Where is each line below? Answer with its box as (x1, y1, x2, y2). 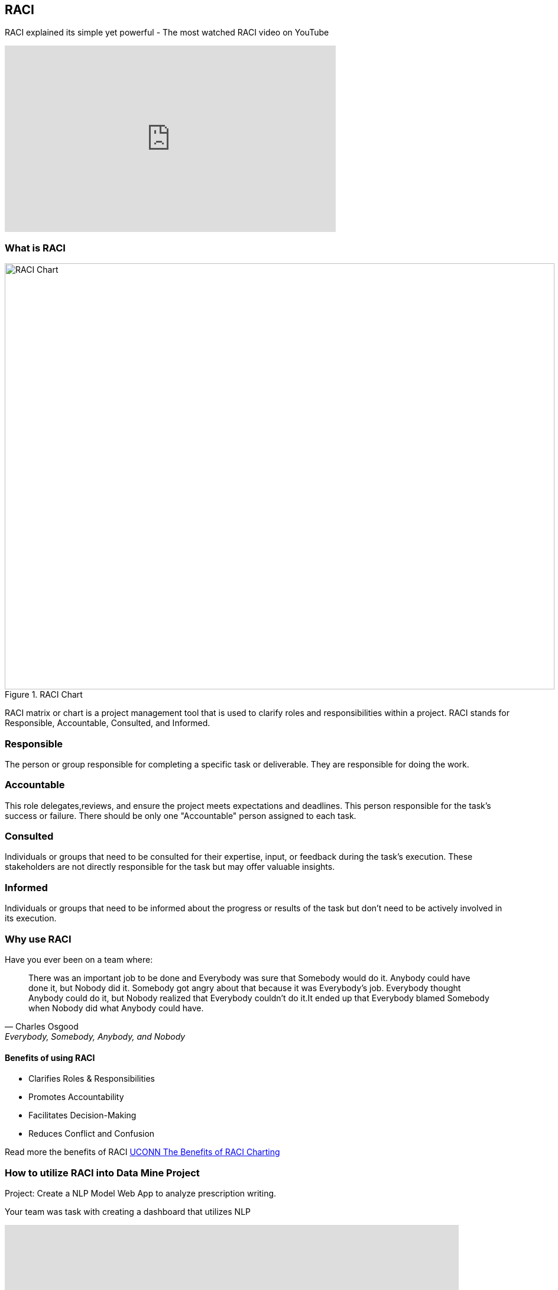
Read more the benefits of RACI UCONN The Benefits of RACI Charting (5, 1147, 280, 1157)
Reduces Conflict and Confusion (28, 1128, 155, 1139)
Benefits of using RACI (5, 1052, 95, 1063)
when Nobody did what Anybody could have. (28, 1002, 204, 1013)
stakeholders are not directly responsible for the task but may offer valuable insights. (5, 862, 335, 872)
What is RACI (5, 241, 66, 254)
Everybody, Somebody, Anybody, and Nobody (5, 1031, 186, 1041)
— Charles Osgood (5, 1021, 79, 1031)
